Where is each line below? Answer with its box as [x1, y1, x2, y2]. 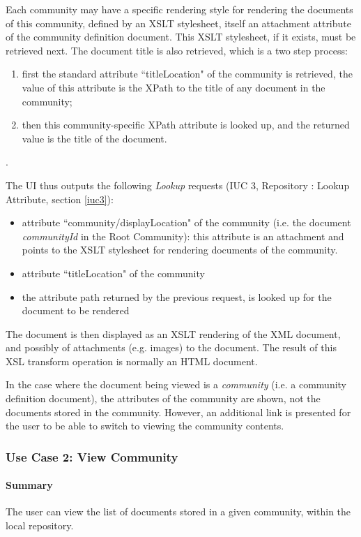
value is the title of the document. [22, 131, 167, 145]
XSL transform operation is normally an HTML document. [6, 353, 258, 368]
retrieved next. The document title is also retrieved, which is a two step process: [6, 43, 348, 57]
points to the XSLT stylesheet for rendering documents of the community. [22, 242, 338, 257]
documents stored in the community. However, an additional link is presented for [6, 404, 351, 419]
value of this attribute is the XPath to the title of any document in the [22, 80, 325, 94]
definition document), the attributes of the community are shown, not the [6, 391, 321, 406]
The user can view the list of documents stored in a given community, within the [6, 504, 351, 519]
